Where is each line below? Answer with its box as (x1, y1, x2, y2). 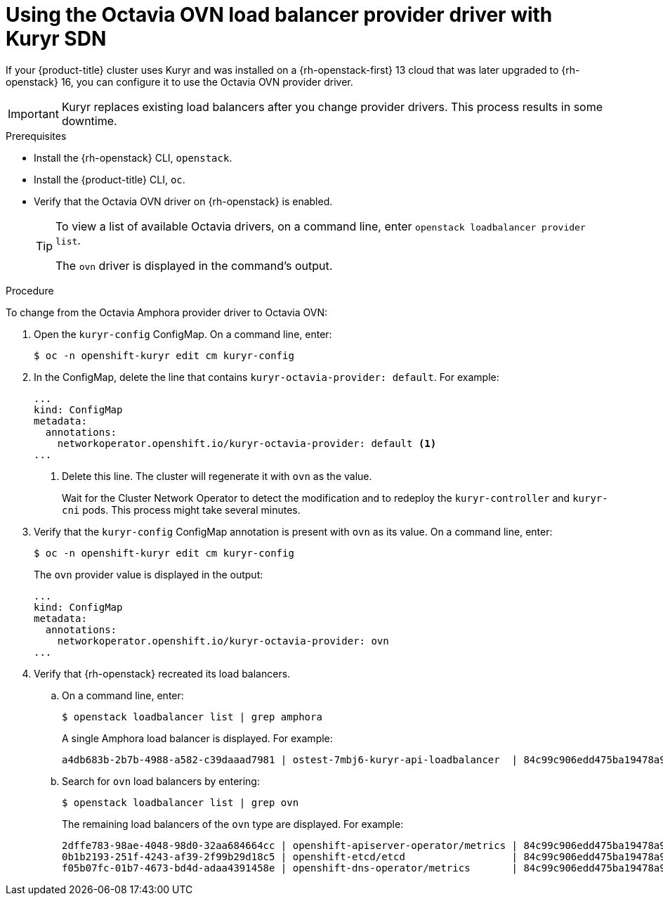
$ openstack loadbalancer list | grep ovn (62, 796, 299, 808)
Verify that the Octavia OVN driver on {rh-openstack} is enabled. (34, 195, 333, 207)
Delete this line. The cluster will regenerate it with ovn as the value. (62, 469, 372, 482)
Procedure (6, 284, 54, 297)
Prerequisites (6, 129, 67, 142)
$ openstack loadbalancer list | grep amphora (62, 711, 322, 722)
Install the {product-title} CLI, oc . (34, 173, 185, 186)
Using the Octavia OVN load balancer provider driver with (6, 3, 553, 27)
